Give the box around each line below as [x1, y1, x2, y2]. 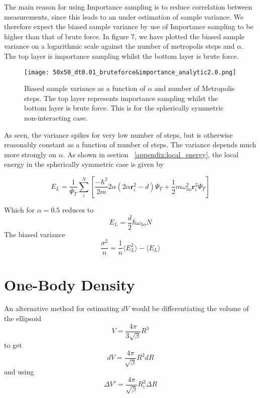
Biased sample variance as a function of [24, 83, 146, 93]
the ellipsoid [4, 313, 41, 324]
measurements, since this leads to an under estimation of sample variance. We [4, 11, 243, 22]
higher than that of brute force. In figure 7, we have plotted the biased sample [4, 31, 245, 41]
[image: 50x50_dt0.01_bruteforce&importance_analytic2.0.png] [24, 68, 236, 76]
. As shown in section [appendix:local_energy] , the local [63, 149, 239, 159]
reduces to [62, 204, 94, 215]
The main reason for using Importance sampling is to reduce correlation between [4, 2, 252, 12]
